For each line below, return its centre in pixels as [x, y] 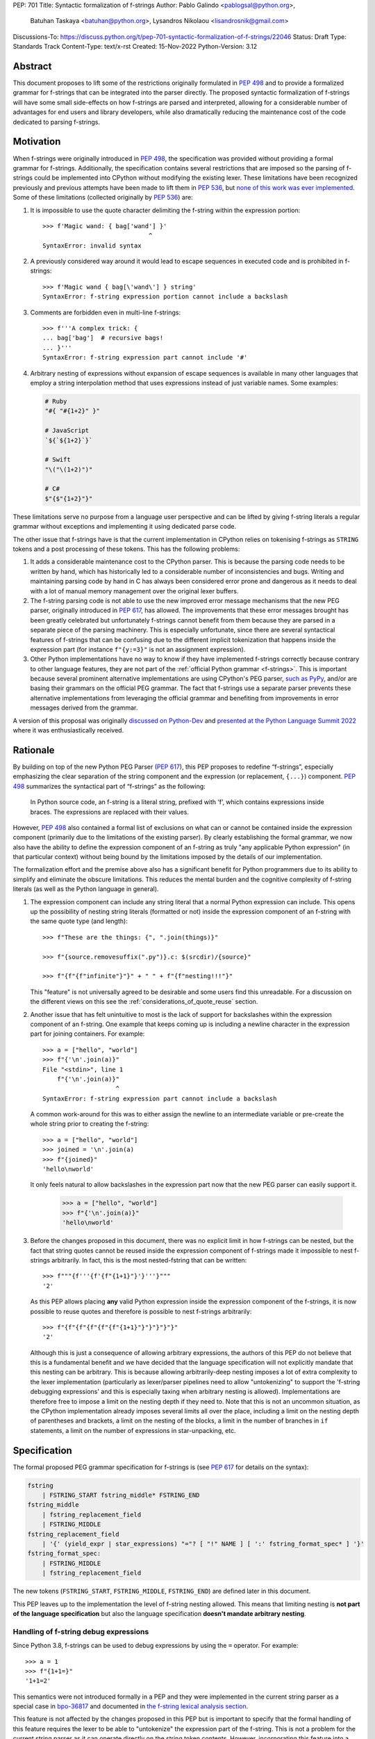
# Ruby [56, 401]
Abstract [32, 66]
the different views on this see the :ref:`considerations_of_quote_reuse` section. [144, 1002]
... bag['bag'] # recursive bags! [103, 338]
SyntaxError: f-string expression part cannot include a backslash [160, 1098]
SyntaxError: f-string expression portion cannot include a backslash [165, 297]
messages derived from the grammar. [84, 708]
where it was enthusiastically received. [68, 730]
